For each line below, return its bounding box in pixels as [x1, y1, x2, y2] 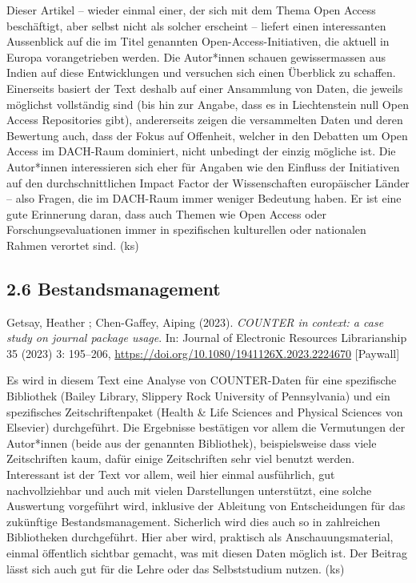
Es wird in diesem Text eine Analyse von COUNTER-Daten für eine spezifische [6, 372, 397, 388]
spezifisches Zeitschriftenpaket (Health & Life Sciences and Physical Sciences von [6, 403, 403, 420]
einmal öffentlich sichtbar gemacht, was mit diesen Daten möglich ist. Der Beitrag [6, 545, 408, 561]
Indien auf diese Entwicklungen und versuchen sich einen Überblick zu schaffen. [6, 64, 396, 81]
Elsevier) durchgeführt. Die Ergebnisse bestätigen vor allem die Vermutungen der [6, 419, 406, 436]
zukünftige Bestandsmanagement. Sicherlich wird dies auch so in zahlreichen [6, 513, 381, 529]
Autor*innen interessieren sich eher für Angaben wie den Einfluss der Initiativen [6, 158, 400, 175]
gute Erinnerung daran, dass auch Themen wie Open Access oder [6, 205, 327, 222]
